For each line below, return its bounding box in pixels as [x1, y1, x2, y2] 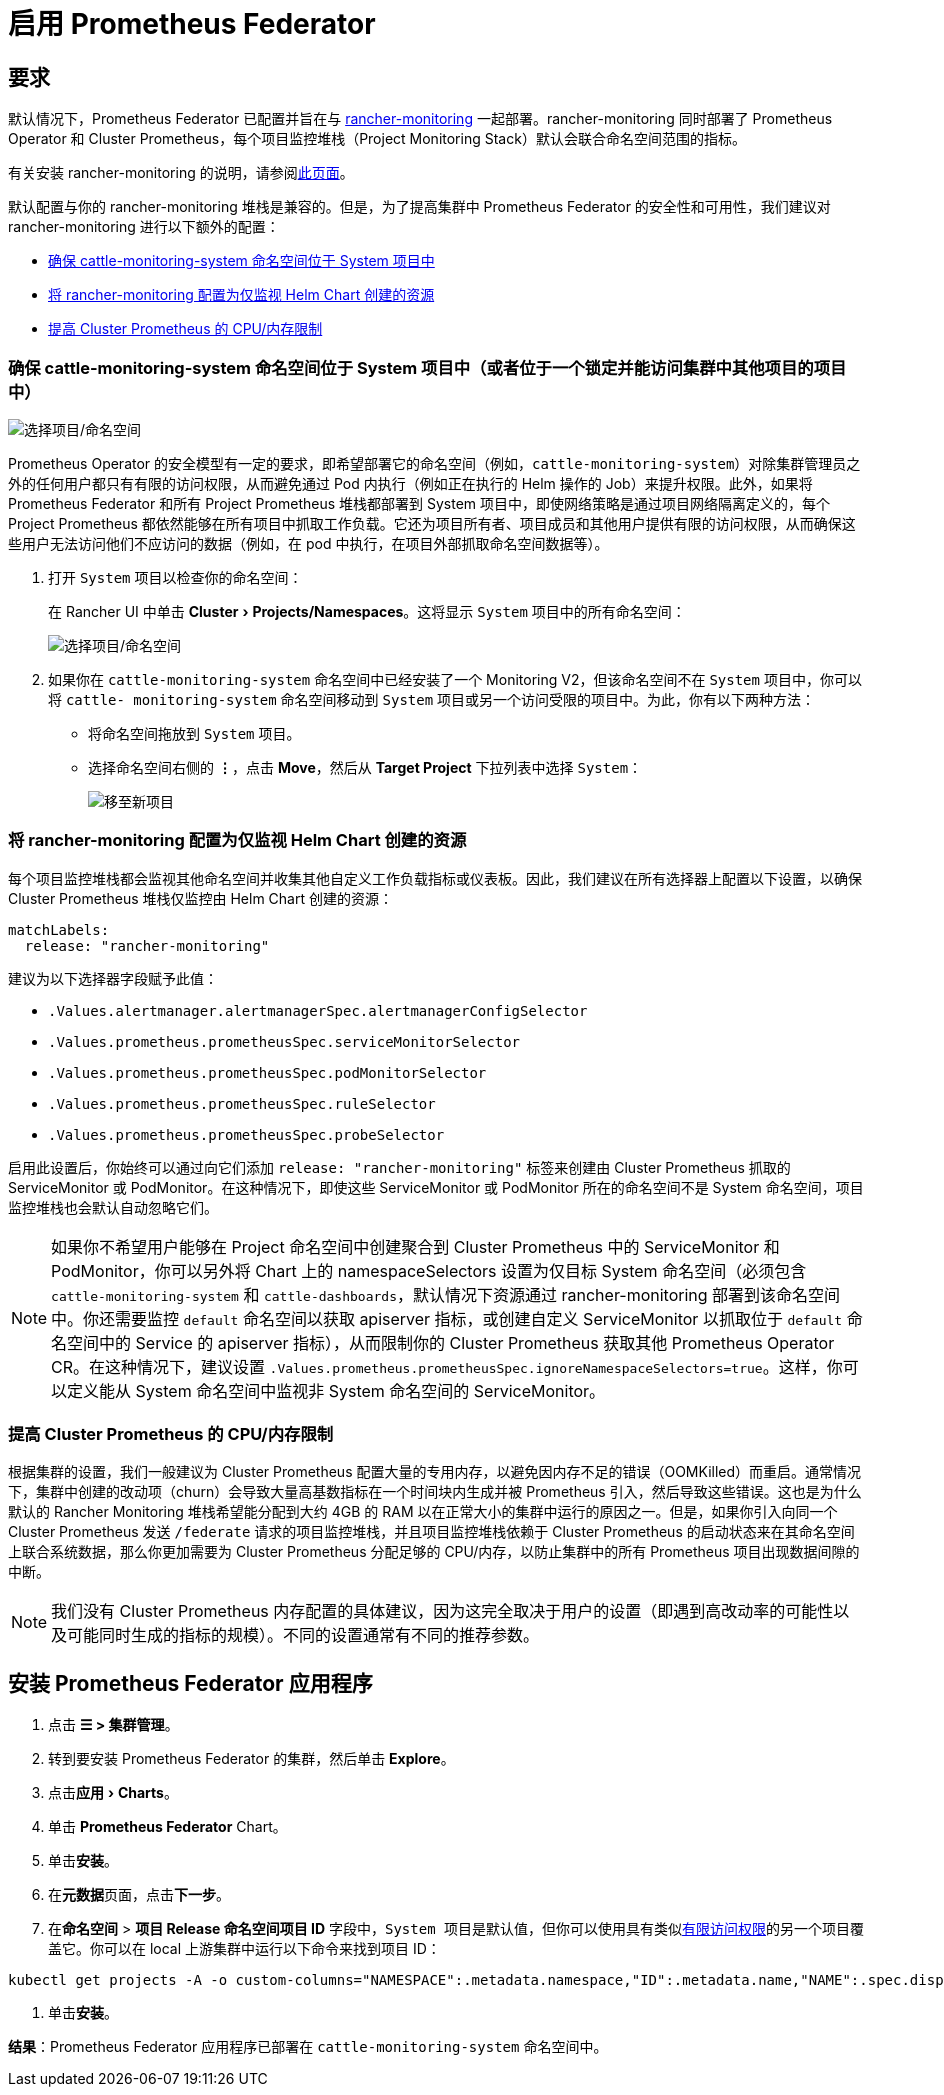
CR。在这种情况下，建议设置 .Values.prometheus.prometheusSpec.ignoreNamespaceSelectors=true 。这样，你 [51, 1356, 843, 1377]
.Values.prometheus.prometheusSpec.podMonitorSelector [48, 1064, 487, 1081]
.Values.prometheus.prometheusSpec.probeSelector [48, 1126, 445, 1143]
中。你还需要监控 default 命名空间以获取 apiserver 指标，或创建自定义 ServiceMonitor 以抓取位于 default [51, 1308, 843, 1329]
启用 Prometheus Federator [8, 7, 376, 41]
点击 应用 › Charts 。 [48, 1784, 178, 1802]
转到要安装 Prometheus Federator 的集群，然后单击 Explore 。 [48, 1750, 455, 1768]
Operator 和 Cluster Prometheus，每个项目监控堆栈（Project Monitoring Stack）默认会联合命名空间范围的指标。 [8, 130, 746, 148]
